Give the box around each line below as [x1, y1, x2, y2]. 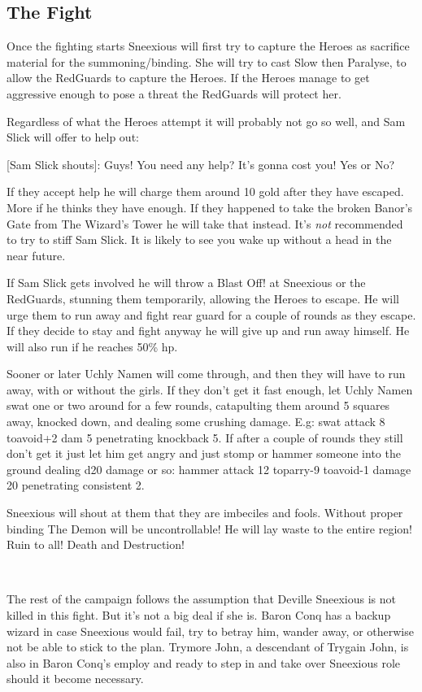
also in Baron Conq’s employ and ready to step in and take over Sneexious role [7, 654, 401, 671]
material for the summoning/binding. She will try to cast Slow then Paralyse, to [7, 53, 407, 70]
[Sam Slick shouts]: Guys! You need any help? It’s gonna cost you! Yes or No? [7, 155, 394, 172]
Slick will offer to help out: [7, 128, 139, 146]
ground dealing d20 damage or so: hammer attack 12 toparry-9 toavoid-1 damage [7, 460, 411, 477]
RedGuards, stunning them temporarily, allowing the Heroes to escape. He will [7, 289, 399, 307]
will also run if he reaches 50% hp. [7, 337, 178, 355]
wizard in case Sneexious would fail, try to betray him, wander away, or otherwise [7, 622, 414, 639]
